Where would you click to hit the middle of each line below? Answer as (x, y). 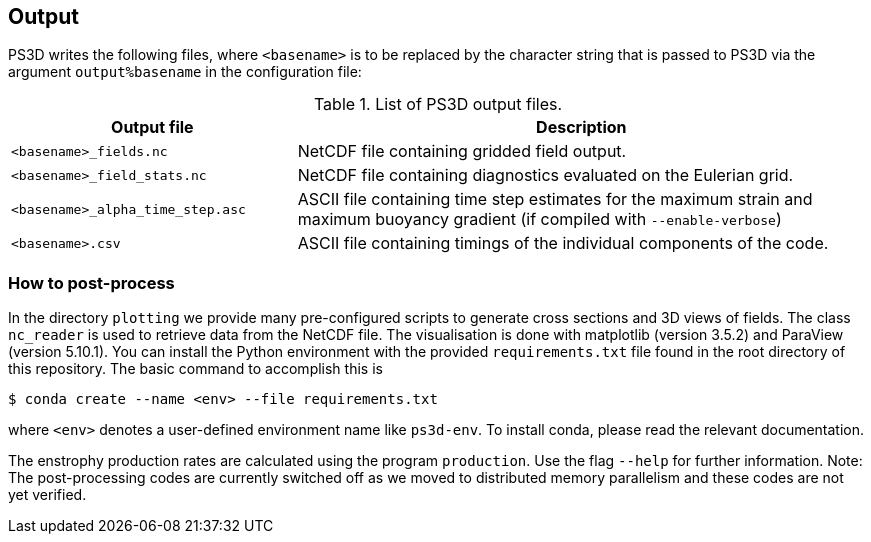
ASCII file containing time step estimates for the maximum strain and (555, 199)
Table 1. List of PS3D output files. (438, 104)
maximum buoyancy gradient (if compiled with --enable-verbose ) (539, 219)
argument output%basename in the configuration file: (185, 72)
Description (581, 127)
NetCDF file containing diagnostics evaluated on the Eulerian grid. (545, 175)
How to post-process (91, 282)
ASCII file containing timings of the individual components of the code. (563, 243)
